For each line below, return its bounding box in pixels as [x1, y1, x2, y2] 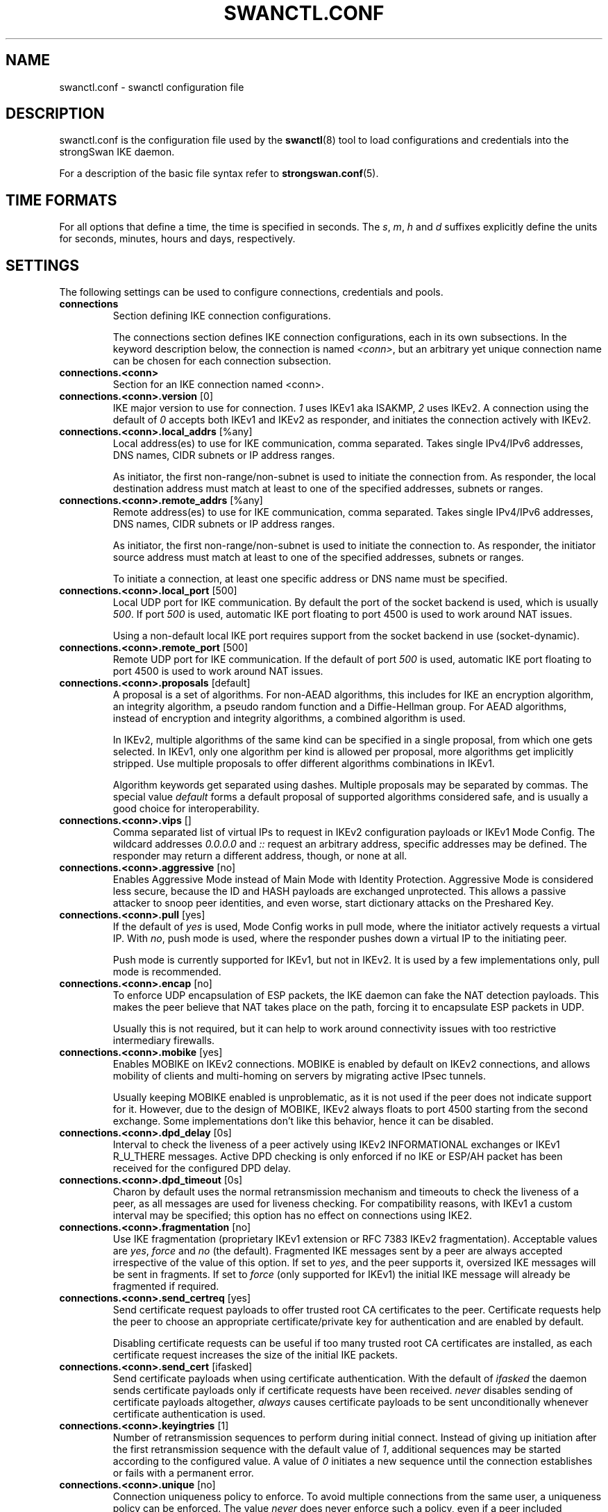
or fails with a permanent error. [112, 1467, 254, 1479]
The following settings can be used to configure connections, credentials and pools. [59, 286, 444, 299]
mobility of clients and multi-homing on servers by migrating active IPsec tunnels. [112, 1070, 486, 1082]
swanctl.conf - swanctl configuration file [59, 81, 244, 93]
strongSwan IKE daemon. [59, 146, 175, 158]
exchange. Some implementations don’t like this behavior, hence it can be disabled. [112, 1115, 494, 1127]
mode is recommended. [112, 966, 221, 978]
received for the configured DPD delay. [112, 1162, 292, 1175]
